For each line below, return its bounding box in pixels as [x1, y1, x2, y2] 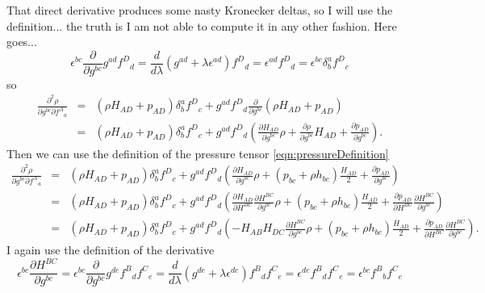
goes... [6, 33, 37, 50]
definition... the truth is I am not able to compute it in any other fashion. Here [6, 17, 397, 34]
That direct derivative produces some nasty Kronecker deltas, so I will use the [6, 2, 393, 18]
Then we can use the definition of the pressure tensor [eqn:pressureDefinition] [6, 144, 389, 161]
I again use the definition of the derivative [6, 241, 215, 258]
